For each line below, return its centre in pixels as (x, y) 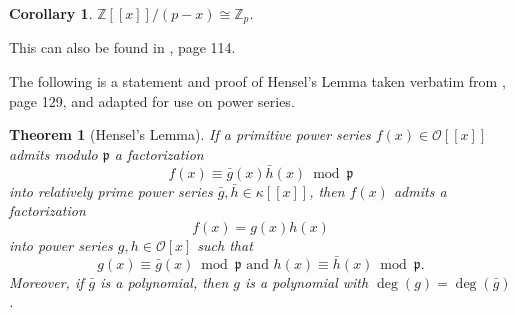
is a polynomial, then (164, 281)
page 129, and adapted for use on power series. (152, 100)
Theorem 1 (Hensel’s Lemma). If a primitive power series (190, 134)
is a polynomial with (307, 281)
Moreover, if (46, 281)
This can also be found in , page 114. (122, 47)
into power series (61, 244)
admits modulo (53, 153)
